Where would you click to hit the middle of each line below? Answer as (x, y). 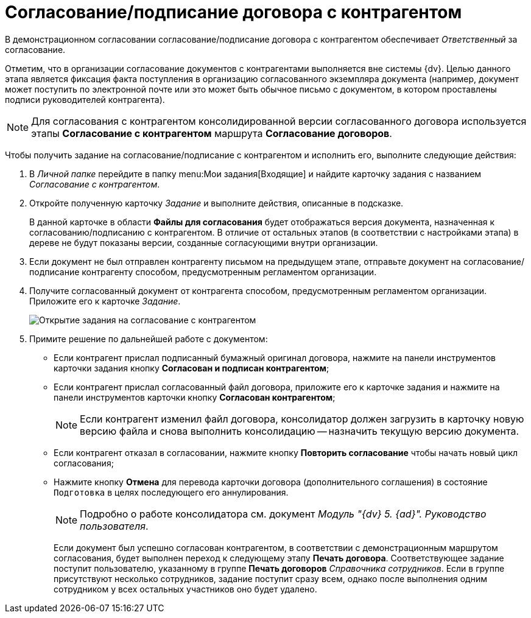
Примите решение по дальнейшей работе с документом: (149, 339)
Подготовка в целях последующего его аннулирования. (171, 492)
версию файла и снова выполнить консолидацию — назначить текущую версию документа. (300, 431)
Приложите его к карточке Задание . (105, 301)
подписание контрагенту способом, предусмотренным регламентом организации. (203, 272)
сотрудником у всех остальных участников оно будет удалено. (185, 589)
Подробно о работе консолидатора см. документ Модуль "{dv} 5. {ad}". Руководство (283, 514)
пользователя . (114, 526)
